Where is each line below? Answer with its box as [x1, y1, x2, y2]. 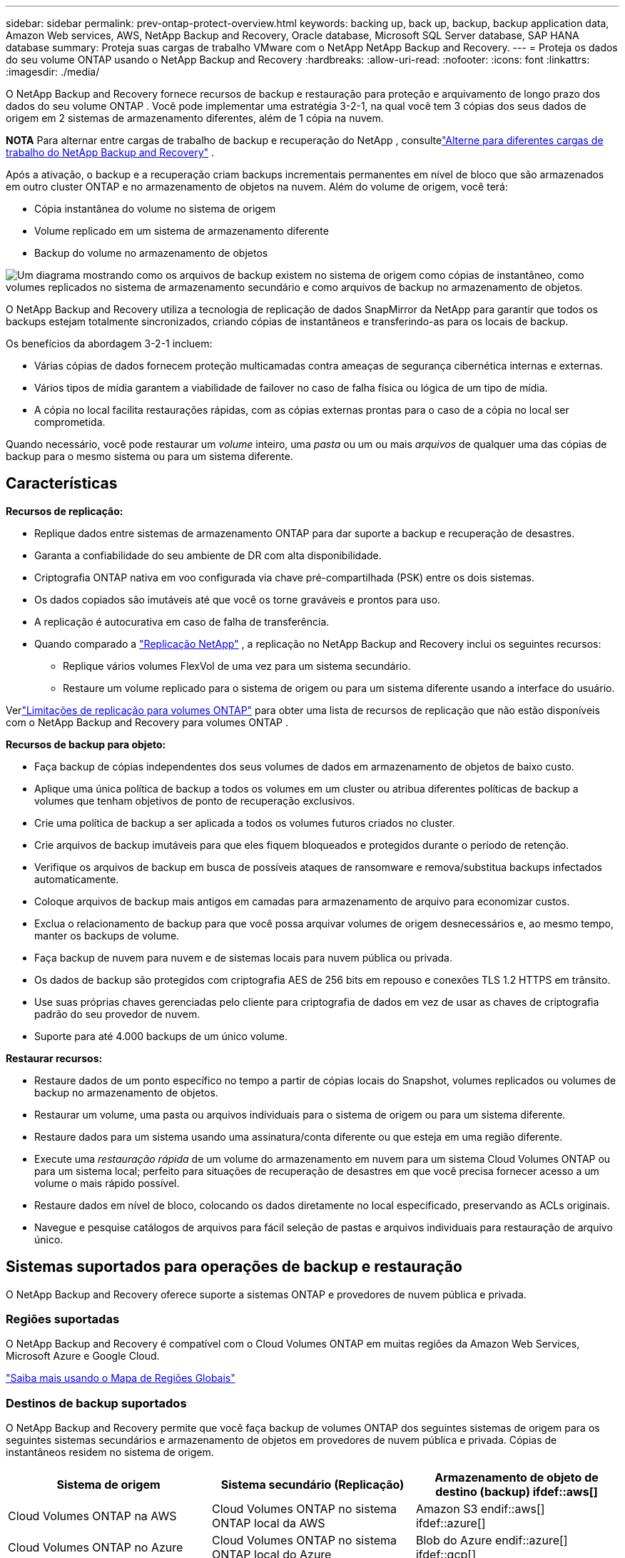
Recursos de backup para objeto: [6, 738, 166, 750]
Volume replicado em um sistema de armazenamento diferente [34, 225, 329, 237]
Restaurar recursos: [6, 1052, 103, 1064]
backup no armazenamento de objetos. [34, 1086, 218, 1099]
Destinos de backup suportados [6, 1395, 187, 1410]
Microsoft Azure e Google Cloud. [6, 1350, 160, 1363]
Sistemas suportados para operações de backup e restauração [6, 1258, 462, 1276]
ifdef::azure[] [415, 1516, 486, 1531]
